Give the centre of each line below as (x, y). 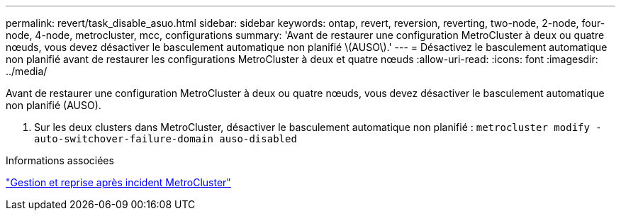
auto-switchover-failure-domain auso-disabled (166, 139)
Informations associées (60, 160)
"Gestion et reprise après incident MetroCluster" (118, 182)
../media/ (27, 71)
